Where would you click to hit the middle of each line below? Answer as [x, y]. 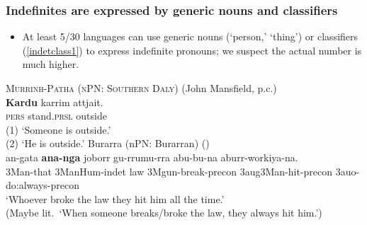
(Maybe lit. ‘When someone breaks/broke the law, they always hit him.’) [164, 213]
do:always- [28, 185]
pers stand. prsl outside [56, 116]
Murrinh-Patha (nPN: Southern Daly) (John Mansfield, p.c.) [141, 88]
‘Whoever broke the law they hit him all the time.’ [115, 198]
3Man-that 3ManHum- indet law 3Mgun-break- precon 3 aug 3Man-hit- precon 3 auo [181, 171]
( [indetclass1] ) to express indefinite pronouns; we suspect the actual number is [192, 50]
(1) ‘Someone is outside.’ [58, 129]
